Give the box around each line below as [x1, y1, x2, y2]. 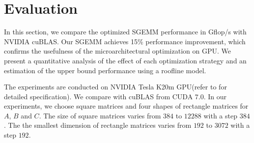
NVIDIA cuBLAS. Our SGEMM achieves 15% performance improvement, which [4, 36, 246, 46]
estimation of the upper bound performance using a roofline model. [4, 65, 206, 75]
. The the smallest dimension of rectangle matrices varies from [4, 120, 192, 130]
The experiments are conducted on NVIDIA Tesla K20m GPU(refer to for [4, 82, 227, 92]
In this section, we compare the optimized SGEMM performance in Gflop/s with [4, 27, 247, 37]
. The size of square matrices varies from [39, 110, 161, 120]
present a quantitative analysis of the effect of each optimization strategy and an [4, 55, 247, 65]
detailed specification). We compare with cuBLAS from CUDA [4, 91, 193, 101]
